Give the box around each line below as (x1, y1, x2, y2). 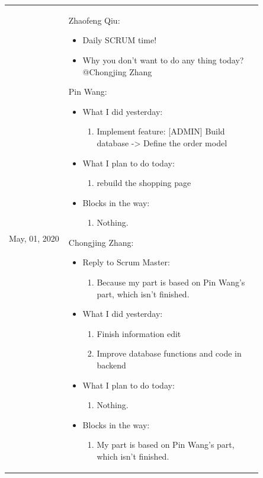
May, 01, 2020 (9, 232, 59, 244)
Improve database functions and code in (97, 347, 242, 360)
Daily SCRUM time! (82, 34, 157, 46)
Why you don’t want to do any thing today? (82, 53, 244, 66)
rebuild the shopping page (97, 177, 191, 189)
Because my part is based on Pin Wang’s (97, 276, 245, 288)
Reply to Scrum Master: (82, 256, 170, 268)
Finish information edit (97, 327, 181, 339)
